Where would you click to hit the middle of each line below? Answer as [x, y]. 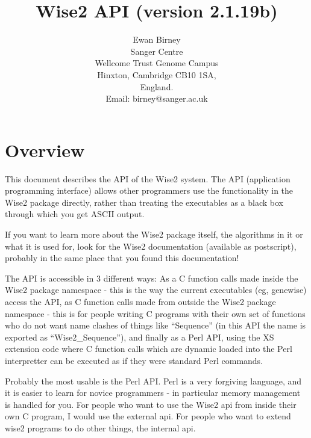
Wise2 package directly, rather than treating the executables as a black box [144, 202]
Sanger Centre [157, 51]
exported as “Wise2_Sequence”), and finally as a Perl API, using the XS [140, 337]
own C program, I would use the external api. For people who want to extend [148, 416]
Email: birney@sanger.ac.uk [157, 98]
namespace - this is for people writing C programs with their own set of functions [155, 313]
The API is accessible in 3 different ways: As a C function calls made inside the [152, 278]
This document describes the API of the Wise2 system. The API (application [148, 178]
